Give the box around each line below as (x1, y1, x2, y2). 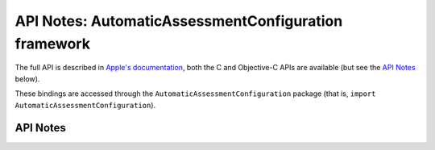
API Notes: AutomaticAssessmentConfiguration (14, 12, 343, 30)
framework (14, 35, 90, 52)
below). (14, 73, 40, 84)
